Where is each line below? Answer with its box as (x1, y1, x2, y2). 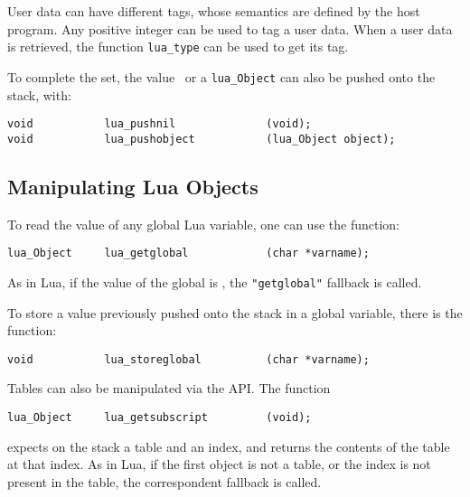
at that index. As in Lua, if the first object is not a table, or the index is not (7, 455, 431, 474)
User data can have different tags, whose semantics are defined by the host (7, 2, 420, 20)
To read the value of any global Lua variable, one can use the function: (7, 214, 399, 233)
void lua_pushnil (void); (7, 117, 312, 131)
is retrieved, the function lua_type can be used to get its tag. (7, 37, 349, 56)
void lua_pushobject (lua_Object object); (7, 132, 396, 145)
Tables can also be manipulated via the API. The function (7, 379, 331, 398)
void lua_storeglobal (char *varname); (7, 352, 370, 366)
